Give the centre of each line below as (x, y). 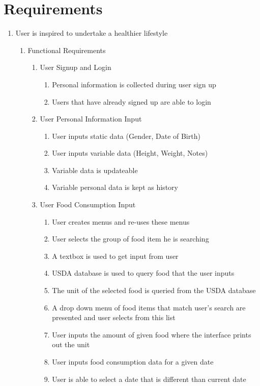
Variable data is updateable (95, 170)
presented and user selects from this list (114, 317)
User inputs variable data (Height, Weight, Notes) (130, 153)
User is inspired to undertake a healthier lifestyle (92, 33)
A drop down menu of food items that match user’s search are (149, 307)
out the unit (71, 344)
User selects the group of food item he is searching (131, 239)
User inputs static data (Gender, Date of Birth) (126, 136)
